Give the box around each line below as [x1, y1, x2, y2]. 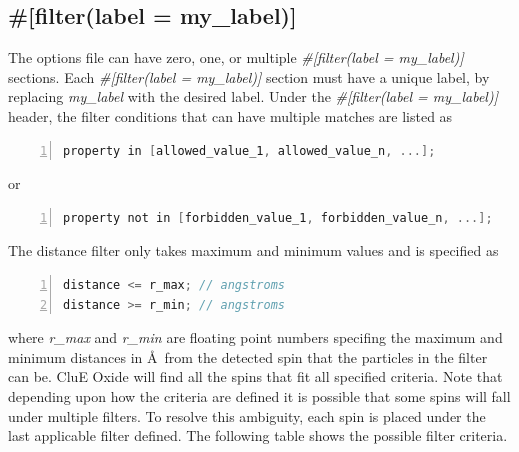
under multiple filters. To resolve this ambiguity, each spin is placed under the [8, 405, 486, 426]
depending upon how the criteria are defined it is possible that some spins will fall [8, 385, 511, 406]
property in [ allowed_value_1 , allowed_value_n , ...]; [63, 143, 436, 158]
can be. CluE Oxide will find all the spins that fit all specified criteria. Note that [8, 366, 503, 387]
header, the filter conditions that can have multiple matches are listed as [8, 105, 453, 126]
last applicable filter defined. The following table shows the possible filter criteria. [8, 425, 508, 446]
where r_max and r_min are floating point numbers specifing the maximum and [8, 327, 503, 348]
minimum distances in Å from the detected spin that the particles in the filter [8, 346, 488, 367]
